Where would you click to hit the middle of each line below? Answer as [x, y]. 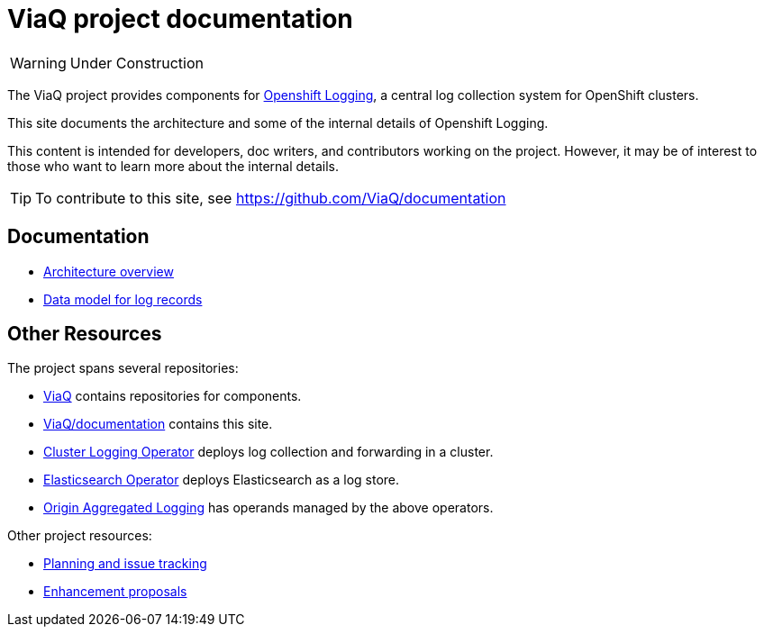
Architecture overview [109, 271]
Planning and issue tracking [125, 564]
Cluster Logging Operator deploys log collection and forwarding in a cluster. [268, 452]
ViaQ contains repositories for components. [173, 396]
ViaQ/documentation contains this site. [158, 424]
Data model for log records [123, 299]
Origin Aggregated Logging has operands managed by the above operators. [268, 508]
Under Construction [137, 63]
